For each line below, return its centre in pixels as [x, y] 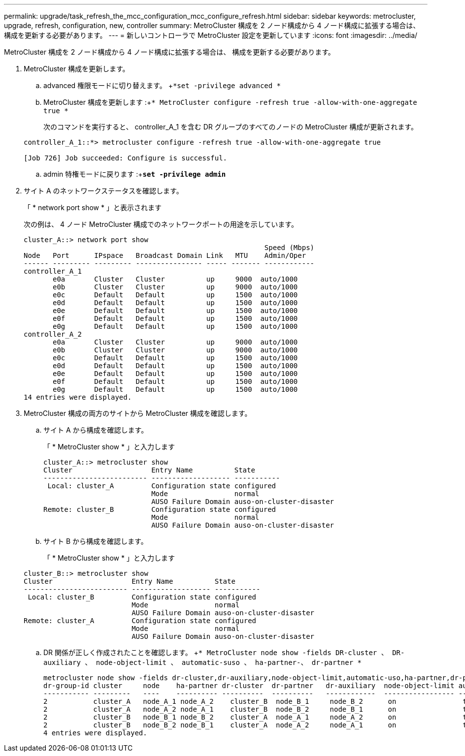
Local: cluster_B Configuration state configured [142, 597]
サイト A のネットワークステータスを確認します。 [103, 191]
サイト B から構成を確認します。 [96, 541]
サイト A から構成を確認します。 [96, 430]
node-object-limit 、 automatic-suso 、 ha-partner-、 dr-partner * [229, 662]
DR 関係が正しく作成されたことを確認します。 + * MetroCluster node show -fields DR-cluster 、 [216, 652]
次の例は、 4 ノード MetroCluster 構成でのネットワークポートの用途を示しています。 [161, 224]
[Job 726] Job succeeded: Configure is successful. [126, 158]
